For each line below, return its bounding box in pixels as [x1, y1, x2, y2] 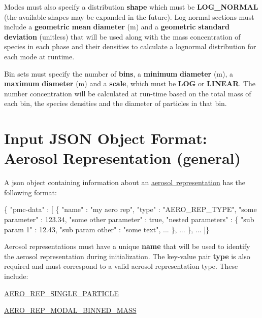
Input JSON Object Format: [4, 128, 207, 149]
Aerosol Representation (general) [4, 148, 241, 168]
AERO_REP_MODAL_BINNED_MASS [4, 305, 137, 315]
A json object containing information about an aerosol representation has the [4, 177, 245, 188]
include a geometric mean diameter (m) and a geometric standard [4, 21, 230, 32]
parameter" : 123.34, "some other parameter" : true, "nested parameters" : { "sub [4, 214, 254, 225]
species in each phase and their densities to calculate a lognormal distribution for [4, 41, 256, 52]
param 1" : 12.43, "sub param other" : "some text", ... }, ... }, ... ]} [4, 224, 210, 234]
